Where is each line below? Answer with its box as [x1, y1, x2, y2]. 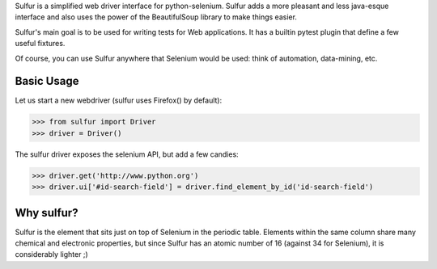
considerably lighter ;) [15, 250, 88, 259]
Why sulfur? [15, 206, 78, 220]
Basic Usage [15, 74, 79, 88]
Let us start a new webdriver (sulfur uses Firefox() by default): [15, 95, 223, 105]
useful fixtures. [15, 39, 66, 48]
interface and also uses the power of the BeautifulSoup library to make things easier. [15, 12, 297, 22]
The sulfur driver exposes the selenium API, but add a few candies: [15, 149, 239, 159]
